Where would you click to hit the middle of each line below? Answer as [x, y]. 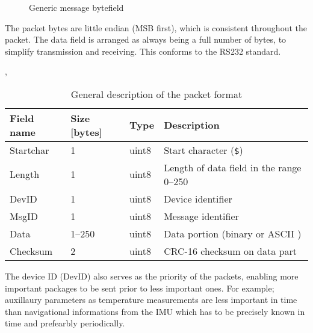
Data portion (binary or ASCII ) [233, 233]
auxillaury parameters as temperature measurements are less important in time [151, 300]
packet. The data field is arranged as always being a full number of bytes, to [146, 39]
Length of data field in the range [233, 167]
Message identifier [201, 216]
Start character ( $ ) [203, 150]
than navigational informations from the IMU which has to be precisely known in [155, 311]
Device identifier [198, 198]
